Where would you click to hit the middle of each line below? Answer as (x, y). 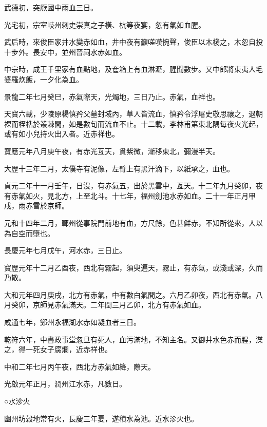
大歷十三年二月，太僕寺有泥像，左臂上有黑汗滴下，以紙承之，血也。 (119, 168)
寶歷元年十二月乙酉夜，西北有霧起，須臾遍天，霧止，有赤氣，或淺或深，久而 (133, 267)
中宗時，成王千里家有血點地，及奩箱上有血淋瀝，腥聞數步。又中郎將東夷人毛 (133, 69)
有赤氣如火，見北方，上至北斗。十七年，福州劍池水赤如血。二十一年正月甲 (130, 195)
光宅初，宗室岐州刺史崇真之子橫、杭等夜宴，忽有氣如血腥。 (105, 24)
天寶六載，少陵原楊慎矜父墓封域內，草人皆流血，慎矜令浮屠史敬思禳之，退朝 (133, 114)
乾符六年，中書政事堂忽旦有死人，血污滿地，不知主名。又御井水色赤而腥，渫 (133, 339)
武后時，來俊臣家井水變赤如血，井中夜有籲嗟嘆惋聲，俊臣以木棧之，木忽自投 (133, 42)
